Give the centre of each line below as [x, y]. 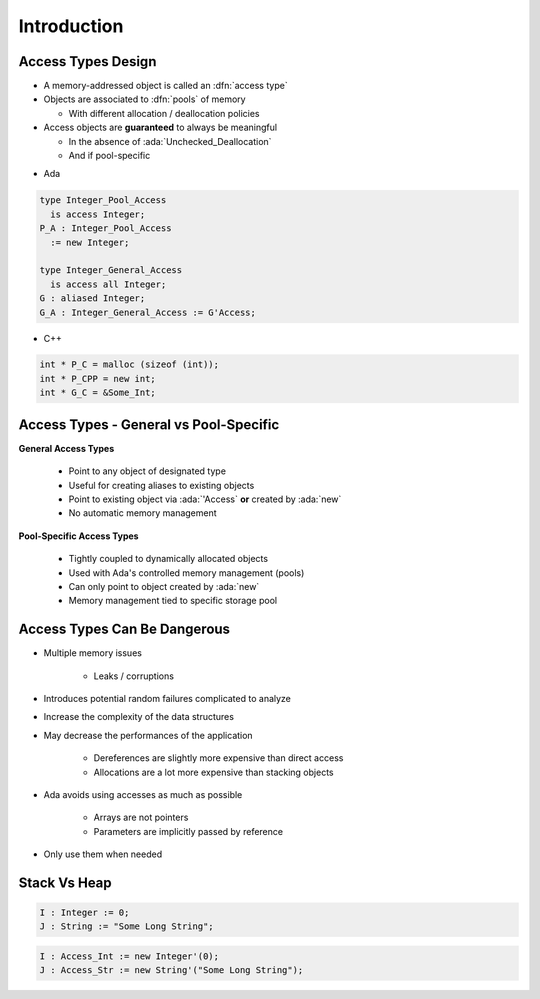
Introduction [71, 26]
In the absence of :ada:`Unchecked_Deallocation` [170, 141]
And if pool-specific [109, 156]
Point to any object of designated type [147, 471]
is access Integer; [98, 214]
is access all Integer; [108, 284]
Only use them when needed [103, 854]
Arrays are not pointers [141, 817]
